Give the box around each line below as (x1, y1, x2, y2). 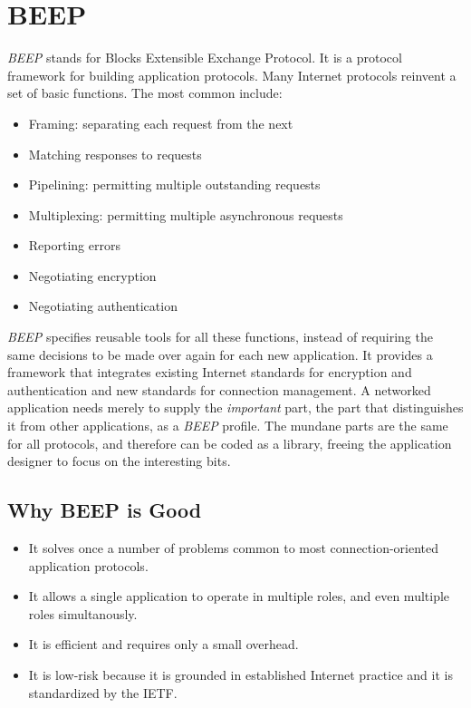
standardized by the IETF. (28, 683, 178, 702)
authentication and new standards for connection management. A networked (7, 380, 431, 399)
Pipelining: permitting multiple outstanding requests (28, 175, 321, 194)
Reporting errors (28, 236, 120, 255)
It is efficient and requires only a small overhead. (28, 635, 299, 654)
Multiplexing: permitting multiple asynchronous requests (28, 205, 343, 224)
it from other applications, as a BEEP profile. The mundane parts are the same (7, 416, 448, 435)
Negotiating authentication (28, 296, 178, 315)
